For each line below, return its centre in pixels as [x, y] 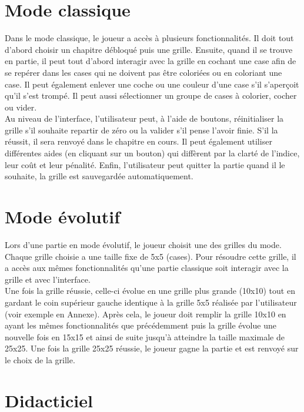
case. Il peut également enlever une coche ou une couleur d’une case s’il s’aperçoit [152, 84]
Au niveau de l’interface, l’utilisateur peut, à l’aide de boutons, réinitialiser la [144, 118]
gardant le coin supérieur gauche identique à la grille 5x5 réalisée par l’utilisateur [151, 302]
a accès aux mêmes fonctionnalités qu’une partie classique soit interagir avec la [147, 268]
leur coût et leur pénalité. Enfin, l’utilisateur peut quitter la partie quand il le [145, 164]
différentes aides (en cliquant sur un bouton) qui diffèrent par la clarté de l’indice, [152, 153]
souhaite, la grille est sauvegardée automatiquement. [99, 176]
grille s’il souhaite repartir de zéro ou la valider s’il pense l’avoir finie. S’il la [141, 130]
